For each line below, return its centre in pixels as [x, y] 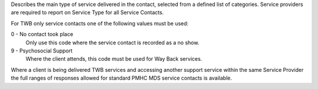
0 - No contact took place [42, 34]
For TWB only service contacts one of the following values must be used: [100, 23]
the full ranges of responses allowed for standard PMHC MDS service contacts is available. [122, 78]
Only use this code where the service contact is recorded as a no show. [112, 42]
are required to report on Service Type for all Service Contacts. [87, 12]
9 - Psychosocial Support [42, 51]
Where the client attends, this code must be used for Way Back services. [114, 59]
